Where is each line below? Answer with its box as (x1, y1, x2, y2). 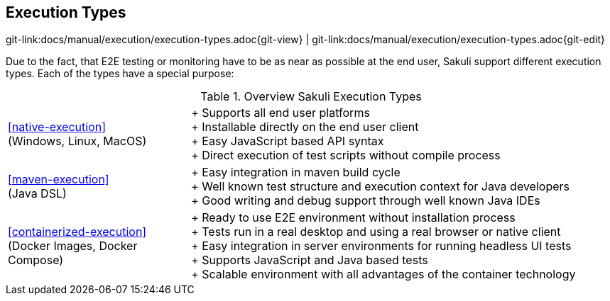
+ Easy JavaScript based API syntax (191, 134, 384, 149)
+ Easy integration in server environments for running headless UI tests (191, 239, 572, 254)
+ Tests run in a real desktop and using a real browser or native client (191, 225, 561, 239)
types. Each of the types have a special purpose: (6, 67, 234, 80)
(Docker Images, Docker (8, 239, 138, 254)
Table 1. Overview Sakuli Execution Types (200, 89, 422, 104)
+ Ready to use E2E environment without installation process (191, 210, 516, 225)
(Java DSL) (8, 186, 67, 201)
